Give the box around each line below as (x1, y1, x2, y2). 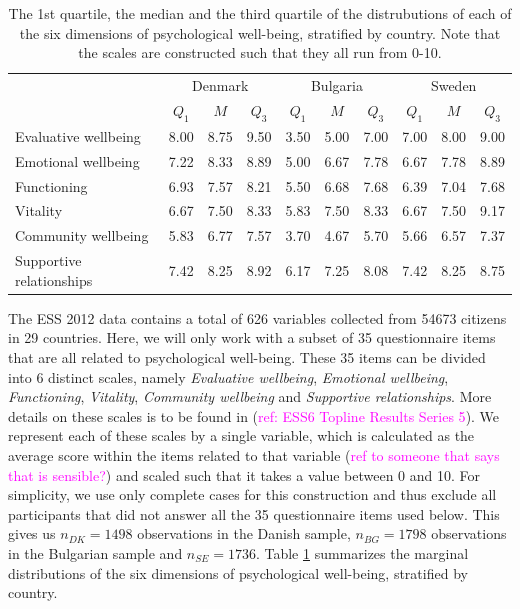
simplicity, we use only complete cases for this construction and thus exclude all (8, 484, 497, 505)
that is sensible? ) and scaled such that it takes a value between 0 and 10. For (8, 464, 480, 485)
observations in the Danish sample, (137, 523, 351, 544)
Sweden (430, 75, 477, 96)
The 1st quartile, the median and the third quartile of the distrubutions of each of (8, 3, 512, 23)
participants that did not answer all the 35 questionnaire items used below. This (8, 503, 500, 524)
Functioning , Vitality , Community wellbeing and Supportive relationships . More (8, 386, 492, 407)
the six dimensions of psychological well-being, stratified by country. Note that (19, 22, 501, 43)
